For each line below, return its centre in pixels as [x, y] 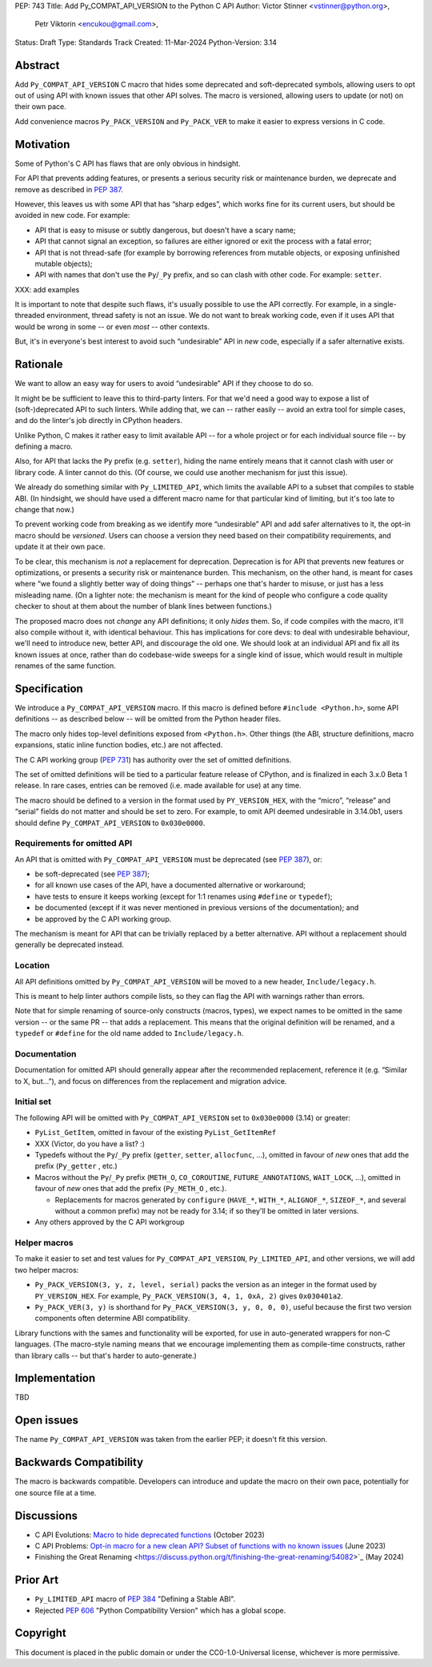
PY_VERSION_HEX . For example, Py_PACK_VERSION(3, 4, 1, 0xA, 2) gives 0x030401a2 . [189, 1296]
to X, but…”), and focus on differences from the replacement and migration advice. [151, 1081]
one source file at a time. [56, 1492]
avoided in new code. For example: [72, 215]
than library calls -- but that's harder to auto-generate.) [106, 1355]
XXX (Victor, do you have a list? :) [90, 1144]
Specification [49, 689]
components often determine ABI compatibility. [112, 1319]
